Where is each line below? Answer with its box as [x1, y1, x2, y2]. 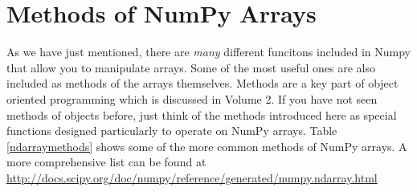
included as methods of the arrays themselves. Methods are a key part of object [6, 75, 399, 92]
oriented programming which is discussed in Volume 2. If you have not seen [6, 90, 378, 107]
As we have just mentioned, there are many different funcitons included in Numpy [6, 43, 411, 60]
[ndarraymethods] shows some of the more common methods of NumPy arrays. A [6, 137, 407, 154]
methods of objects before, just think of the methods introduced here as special [6, 106, 397, 123]
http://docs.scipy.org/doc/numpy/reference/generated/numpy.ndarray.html [6, 169, 378, 186]
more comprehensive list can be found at [6, 153, 206, 170]
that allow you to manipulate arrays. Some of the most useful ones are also [6, 59, 375, 76]
